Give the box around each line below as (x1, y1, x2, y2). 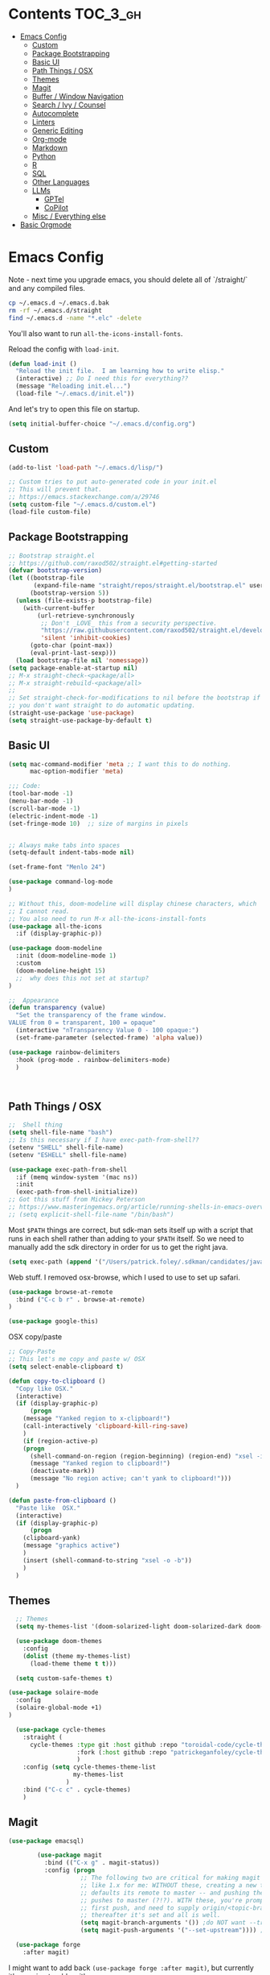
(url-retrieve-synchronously (37, 612, 135, 620)
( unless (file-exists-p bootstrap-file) (15, 596, 153, 604)
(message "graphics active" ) (22, 1541, 121, 1550)
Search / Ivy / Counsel (31, 100, 106, 110)
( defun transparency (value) (8, 1004, 106, 1012)
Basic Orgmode (19, 219, 72, 230)
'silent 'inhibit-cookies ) (40, 634, 131, 642)
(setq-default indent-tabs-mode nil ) (8, 849, 135, 857)
